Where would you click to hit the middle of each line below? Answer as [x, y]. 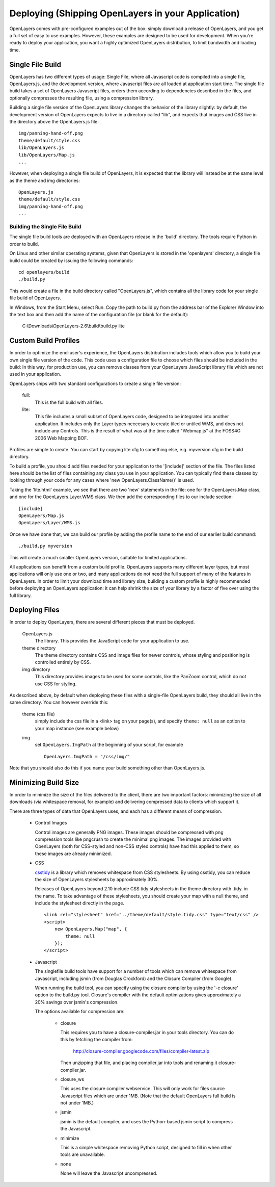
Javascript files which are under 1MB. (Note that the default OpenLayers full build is [148, 1096]
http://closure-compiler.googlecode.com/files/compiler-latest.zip [141, 1051]
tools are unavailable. [83, 1154]
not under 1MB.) [77, 1103]
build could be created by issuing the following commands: [71, 261]
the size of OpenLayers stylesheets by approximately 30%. [97, 879]
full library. [21, 595]
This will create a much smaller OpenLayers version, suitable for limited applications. [98, 557]
